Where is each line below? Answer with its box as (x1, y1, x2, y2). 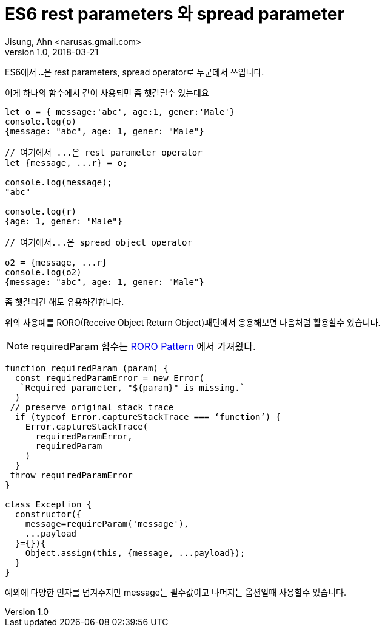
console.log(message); (5, 177, 113, 187)
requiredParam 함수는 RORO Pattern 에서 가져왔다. (31, 340, 256, 352)
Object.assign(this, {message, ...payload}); (25, 548, 246, 558)
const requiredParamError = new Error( (15, 373, 204, 383)
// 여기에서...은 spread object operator (5, 237, 192, 247)
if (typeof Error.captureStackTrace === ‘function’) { (15, 411, 281, 422)
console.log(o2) (5, 267, 82, 277)
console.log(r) (5, 206, 77, 216)
